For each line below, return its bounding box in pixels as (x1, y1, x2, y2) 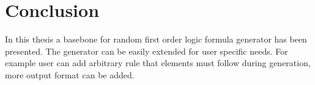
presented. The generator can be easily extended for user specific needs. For (5, 44, 288, 57)
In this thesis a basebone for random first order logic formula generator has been (5, 33, 307, 46)
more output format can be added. (5, 68, 135, 81)
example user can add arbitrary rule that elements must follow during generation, (5, 56, 311, 69)
